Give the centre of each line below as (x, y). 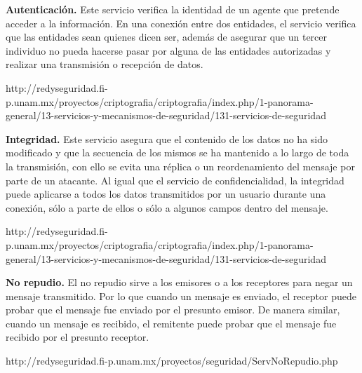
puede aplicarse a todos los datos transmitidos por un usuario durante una (166, 194)
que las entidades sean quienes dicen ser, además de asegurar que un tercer (167, 37)
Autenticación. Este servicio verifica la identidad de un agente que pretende (173, 9)
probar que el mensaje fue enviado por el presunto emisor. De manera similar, (173, 310)
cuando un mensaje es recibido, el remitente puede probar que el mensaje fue (171, 323)
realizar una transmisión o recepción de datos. (105, 64)
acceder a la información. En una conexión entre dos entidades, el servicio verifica (181, 23)
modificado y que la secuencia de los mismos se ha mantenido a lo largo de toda (177, 152)
